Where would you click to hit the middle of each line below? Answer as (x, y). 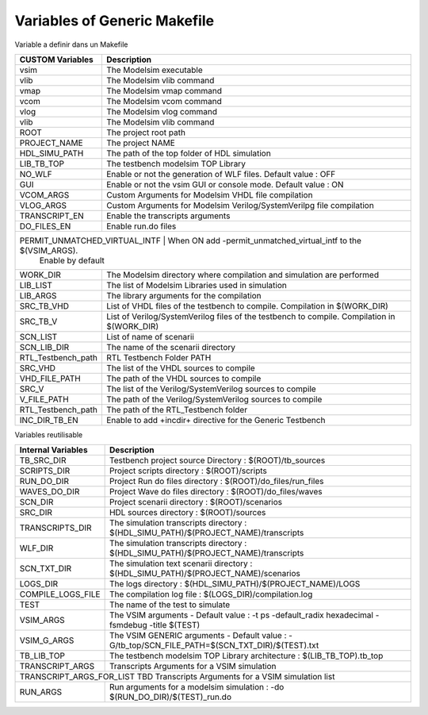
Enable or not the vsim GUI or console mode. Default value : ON (225, 184)
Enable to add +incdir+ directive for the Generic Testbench (216, 420)
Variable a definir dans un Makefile (71, 44)
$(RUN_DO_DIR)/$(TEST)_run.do (170, 697)
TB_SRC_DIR (43, 460)
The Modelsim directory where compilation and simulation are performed (243, 275)
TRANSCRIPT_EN (52, 216)
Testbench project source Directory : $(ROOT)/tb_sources (217, 460)
